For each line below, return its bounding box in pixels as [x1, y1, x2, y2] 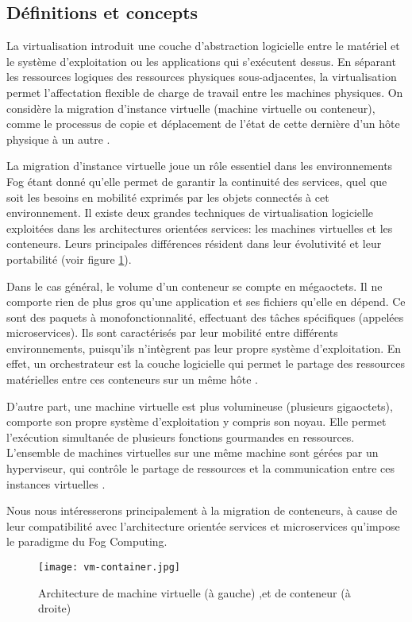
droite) [38, 600, 71, 616]
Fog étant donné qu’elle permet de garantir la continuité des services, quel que [6, 172, 387, 189]
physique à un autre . [6, 130, 110, 147]
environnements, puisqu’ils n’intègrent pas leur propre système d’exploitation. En [6, 339, 402, 356]
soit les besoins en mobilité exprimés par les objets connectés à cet [6, 188, 329, 205]
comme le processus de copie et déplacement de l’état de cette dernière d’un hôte [6, 115, 400, 132]
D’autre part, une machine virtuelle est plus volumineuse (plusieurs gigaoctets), [6, 397, 393, 414]
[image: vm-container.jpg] [38, 562, 180, 574]
